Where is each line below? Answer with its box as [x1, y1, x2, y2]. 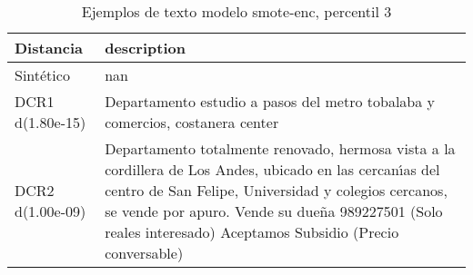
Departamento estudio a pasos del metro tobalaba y [105, 91, 436, 112]
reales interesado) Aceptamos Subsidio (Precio [105, 221, 399, 242]
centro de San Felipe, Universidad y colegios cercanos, [105, 180, 448, 201]
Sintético [15, 64, 70, 85]
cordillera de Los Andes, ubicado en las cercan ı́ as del [105, 159, 440, 180]
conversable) [105, 242, 184, 263]
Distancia [15, 37, 84, 58]
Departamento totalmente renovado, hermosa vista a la [105, 138, 456, 159]
